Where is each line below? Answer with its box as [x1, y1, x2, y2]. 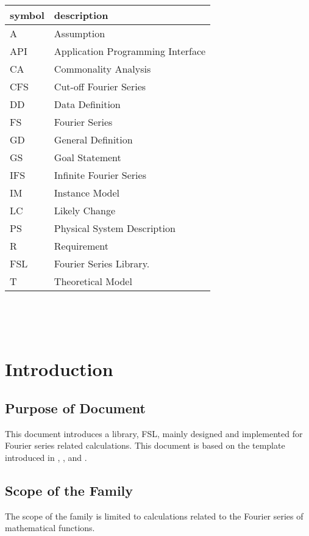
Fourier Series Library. [54, 256, 150, 270]
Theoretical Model [54, 274, 132, 288]
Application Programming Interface [54, 44, 206, 58]
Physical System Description [54, 221, 176, 235]
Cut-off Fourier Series [54, 79, 146, 93]
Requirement [54, 239, 108, 253]
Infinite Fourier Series [54, 168, 146, 182]
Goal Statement [54, 150, 121, 164]
